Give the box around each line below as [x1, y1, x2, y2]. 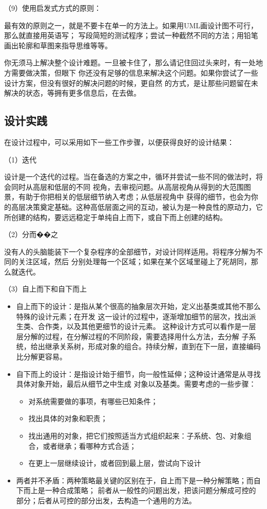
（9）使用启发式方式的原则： [4, 3, 101, 13]
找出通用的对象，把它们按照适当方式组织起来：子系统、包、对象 [28, 430, 244, 441]
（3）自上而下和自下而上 [4, 283, 87, 294]
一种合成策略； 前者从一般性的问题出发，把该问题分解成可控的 [45, 485, 256, 496]
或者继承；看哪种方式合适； [43, 440, 137, 451]
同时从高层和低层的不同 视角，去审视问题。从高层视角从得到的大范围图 [11, 181, 251, 192]
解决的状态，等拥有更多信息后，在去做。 [4, 87, 141, 98]
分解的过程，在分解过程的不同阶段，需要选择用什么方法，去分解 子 [23, 331, 249, 341]
